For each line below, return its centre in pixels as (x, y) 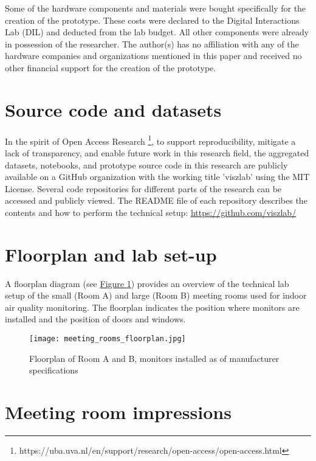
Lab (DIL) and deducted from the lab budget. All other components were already (157, 32)
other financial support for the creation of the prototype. (111, 67)
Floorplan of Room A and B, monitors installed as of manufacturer (154, 358)
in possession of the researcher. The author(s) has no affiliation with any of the (152, 43)
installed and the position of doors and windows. (95, 319)
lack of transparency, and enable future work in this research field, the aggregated (157, 152)
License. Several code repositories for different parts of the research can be (143, 188)
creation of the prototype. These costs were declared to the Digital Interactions (152, 20)
